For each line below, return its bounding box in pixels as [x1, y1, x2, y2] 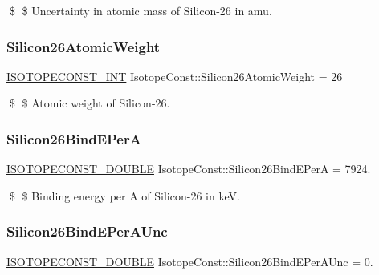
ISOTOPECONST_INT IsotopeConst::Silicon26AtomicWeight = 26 [6, 67, 343, 84]
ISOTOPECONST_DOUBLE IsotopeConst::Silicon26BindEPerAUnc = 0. [6, 253, 373, 269]
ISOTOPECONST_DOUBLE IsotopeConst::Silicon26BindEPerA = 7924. [6, 160, 371, 177]
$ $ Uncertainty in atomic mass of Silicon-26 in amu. [9, 2, 272, 18]
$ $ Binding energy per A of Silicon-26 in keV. [9, 187, 240, 204]
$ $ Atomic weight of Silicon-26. [9, 95, 170, 111]
